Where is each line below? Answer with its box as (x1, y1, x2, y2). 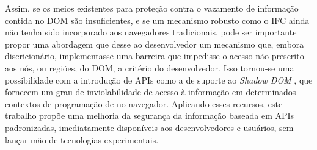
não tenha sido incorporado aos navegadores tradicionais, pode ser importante (5, 26, 297, 38)
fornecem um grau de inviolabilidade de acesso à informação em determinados (5, 85, 296, 98)
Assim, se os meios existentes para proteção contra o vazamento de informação (5, 2, 299, 14)
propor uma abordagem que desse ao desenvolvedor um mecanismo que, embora (5, 37, 304, 50)
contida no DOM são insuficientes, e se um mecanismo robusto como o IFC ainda (5, 13, 310, 26)
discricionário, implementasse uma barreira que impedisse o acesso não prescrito (5, 49, 304, 62)
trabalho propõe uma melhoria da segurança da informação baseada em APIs (5, 109, 294, 122)
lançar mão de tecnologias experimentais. (5, 133, 159, 146)
